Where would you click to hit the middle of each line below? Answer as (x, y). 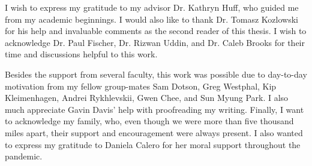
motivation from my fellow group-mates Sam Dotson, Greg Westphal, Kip (141, 86)
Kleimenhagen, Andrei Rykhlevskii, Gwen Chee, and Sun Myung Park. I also (147, 98)
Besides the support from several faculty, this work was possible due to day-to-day (156, 74)
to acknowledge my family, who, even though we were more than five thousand (149, 121)
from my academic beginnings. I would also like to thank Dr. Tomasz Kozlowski (151, 19)
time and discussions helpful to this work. (81, 54)
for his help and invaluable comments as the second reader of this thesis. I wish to (156, 31)
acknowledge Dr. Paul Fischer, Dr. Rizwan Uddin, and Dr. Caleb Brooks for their (155, 42)
